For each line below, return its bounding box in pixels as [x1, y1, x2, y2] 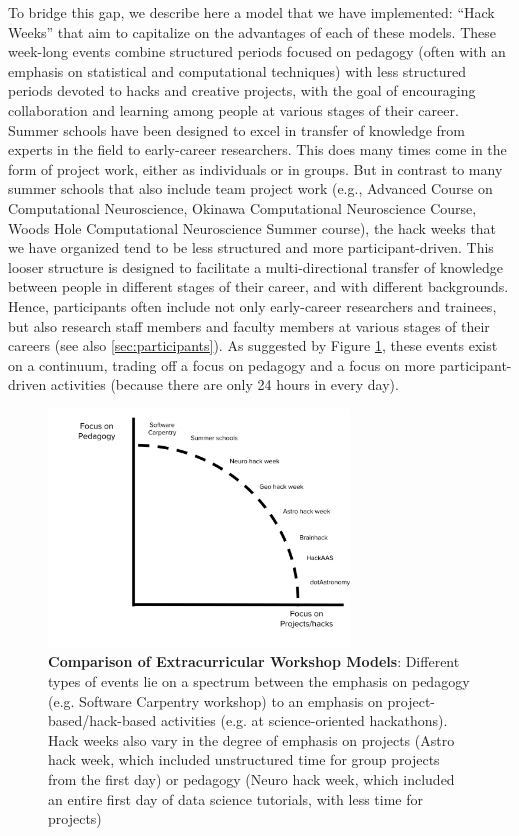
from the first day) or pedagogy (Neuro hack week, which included [48, 768, 455, 789]
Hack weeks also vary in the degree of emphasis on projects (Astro [48, 729, 455, 750]
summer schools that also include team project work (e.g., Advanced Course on [8, 178, 493, 199]
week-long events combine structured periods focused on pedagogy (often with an [8, 41, 506, 62]
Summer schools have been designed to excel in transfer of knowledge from [8, 119, 465, 140]
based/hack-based [48, 710, 157, 731]
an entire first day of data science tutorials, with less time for [48, 788, 424, 809]
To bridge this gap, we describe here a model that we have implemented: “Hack [8, 2, 495, 22]
